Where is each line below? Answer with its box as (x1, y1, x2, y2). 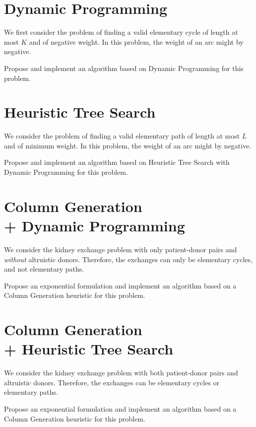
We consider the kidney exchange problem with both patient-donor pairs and (4, 367, 238, 378)
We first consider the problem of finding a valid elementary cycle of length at (4, 27, 238, 37)
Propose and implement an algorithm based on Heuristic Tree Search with (4, 157, 230, 167)
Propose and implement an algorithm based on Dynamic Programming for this (4, 63, 244, 73)
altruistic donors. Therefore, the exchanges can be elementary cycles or (4, 377, 220, 387)
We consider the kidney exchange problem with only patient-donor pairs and (4, 244, 237, 254)
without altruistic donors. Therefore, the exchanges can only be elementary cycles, (4, 254, 253, 264)
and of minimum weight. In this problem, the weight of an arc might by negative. (4, 140, 252, 150)
